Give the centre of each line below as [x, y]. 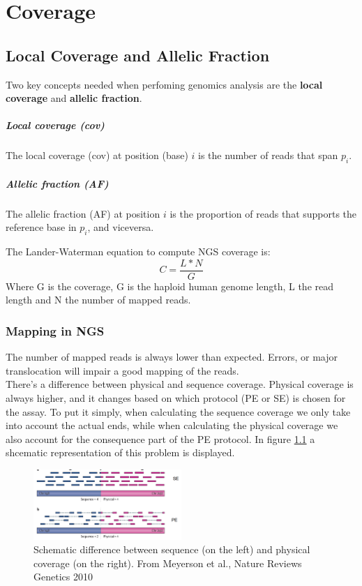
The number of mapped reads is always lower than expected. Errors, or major [172, 357]
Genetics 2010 [63, 577]
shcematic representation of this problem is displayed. [120, 452]
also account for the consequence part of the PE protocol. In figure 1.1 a [160, 438]
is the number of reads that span [268, 155]
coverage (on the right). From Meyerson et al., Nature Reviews [168, 563]
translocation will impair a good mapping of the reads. [122, 370]
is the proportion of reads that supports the [263, 213]
